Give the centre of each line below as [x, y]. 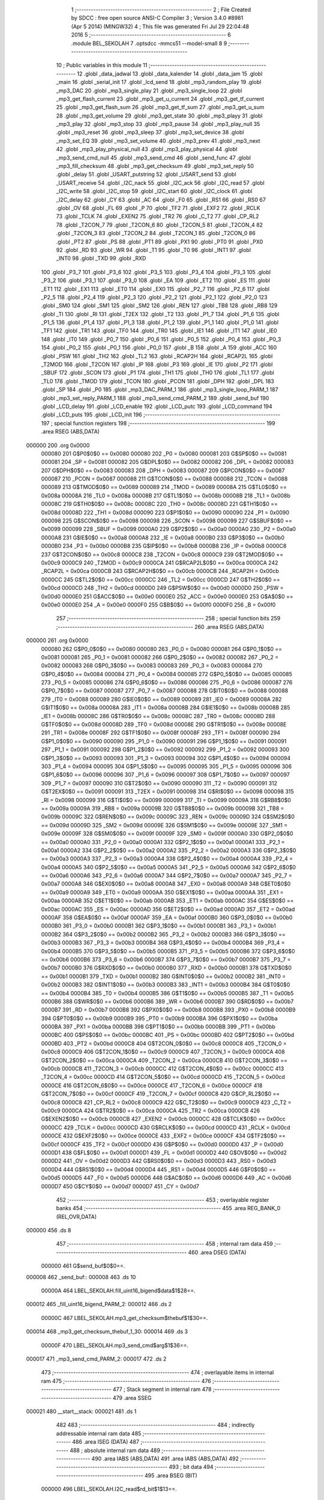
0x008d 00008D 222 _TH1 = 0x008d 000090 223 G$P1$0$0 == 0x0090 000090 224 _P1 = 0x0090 [165, 512]
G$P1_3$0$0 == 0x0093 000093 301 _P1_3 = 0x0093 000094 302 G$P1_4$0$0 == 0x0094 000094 [166, 758]
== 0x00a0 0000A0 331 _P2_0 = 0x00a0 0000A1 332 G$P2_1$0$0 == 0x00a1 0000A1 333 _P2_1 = [163, 842]
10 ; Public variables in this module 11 [102, 65]
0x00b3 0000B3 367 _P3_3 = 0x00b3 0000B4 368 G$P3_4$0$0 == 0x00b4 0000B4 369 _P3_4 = [163, 943]
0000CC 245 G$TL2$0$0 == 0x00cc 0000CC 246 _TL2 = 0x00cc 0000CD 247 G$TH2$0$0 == [160, 580]
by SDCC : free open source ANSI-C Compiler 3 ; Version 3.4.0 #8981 [157, 18]
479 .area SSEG [132, 1397]
